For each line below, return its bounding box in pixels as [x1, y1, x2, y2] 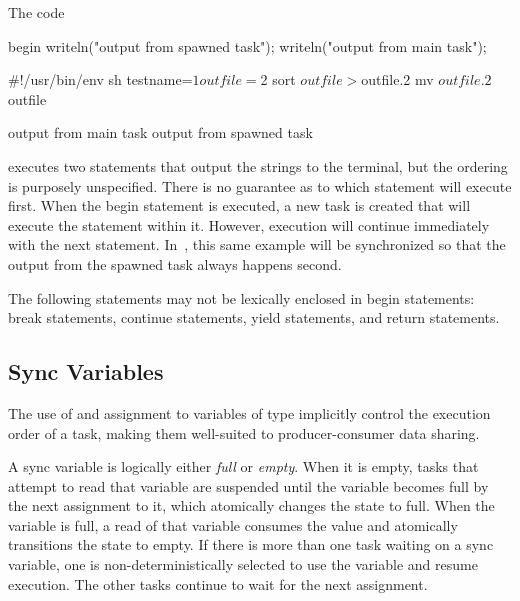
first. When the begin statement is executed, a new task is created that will [8, 195, 471, 216]
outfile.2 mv [361, 69, 434, 90]
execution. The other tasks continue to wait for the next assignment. [8, 573, 428, 594]
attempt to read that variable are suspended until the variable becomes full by [8, 475, 489, 496]
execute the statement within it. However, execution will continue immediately [8, 214, 490, 235]
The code [8, 2, 65, 22]
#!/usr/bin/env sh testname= [8, 69, 193, 90]
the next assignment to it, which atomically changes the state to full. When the [8, 495, 495, 516]
